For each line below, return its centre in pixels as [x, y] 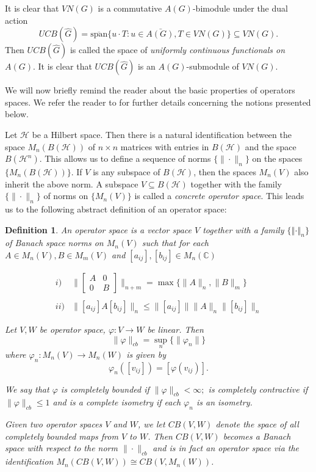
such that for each [175, 243]
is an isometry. [224, 402]
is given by [146, 354]
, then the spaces [225, 171]
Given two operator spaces [54, 424]
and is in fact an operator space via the [226, 448]
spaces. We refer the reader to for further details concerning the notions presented [158, 102]
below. [17, 114]
